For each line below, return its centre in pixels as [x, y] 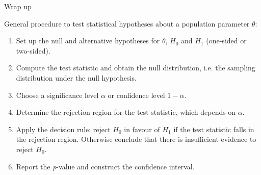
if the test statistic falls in [214, 129]
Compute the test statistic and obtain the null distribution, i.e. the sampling [136, 68]
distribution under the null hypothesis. [76, 77]
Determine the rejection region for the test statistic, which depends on [126, 112]
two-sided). [33, 50]
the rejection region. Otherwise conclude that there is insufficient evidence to [136, 139]
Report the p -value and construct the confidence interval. [105, 166]
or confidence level [136, 95]
